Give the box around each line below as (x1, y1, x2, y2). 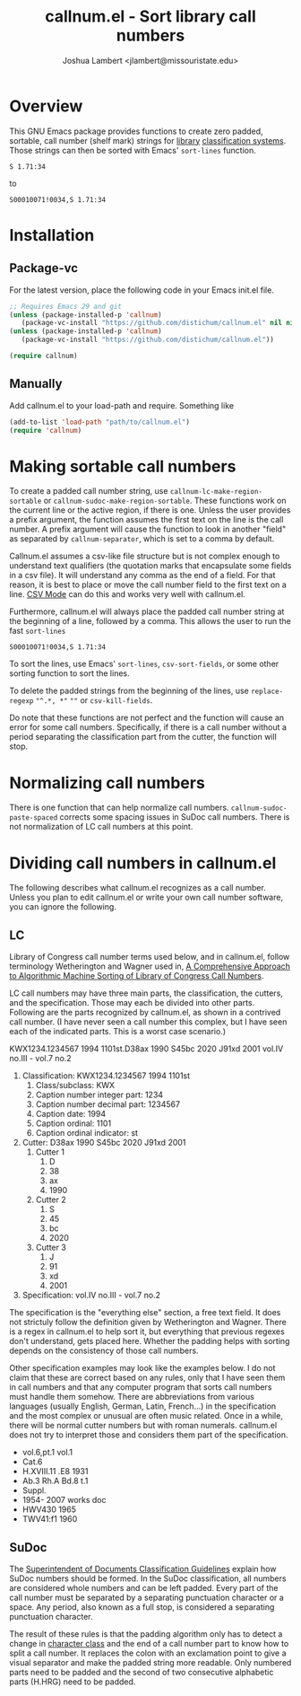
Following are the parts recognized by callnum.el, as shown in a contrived (9, 1007, 281, 1018)
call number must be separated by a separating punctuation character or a (9, 1592, 284, 1603)
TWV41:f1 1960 (21, 1514, 78, 1525)
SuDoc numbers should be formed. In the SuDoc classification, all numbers (9, 1573, 287, 1584)
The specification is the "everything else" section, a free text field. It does (9, 1307, 281, 1318)
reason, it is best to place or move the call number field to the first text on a (9, 579, 287, 590)
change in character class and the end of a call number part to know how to (9, 1638, 289, 1648)
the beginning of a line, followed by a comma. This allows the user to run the (9, 616, 291, 627)
